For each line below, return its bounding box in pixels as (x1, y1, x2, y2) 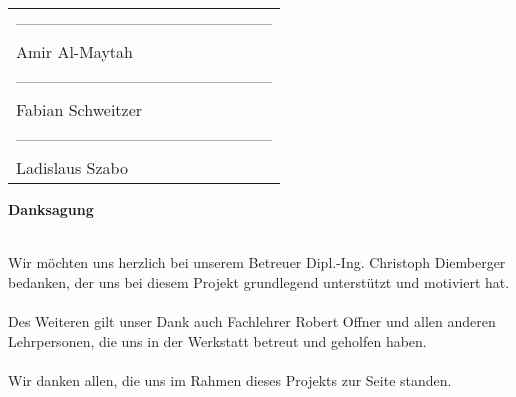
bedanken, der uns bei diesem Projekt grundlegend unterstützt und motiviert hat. (8, 271, 510, 292)
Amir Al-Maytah (16, 40, 133, 63)
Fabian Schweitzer (16, 98, 143, 121)
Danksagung (8, 199, 94, 219)
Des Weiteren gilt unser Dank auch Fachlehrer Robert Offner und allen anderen (8, 310, 496, 331)
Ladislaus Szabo (16, 156, 128, 179)
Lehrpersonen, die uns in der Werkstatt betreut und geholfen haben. (8, 330, 427, 351)
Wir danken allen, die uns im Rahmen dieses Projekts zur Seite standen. (8, 369, 452, 390)
